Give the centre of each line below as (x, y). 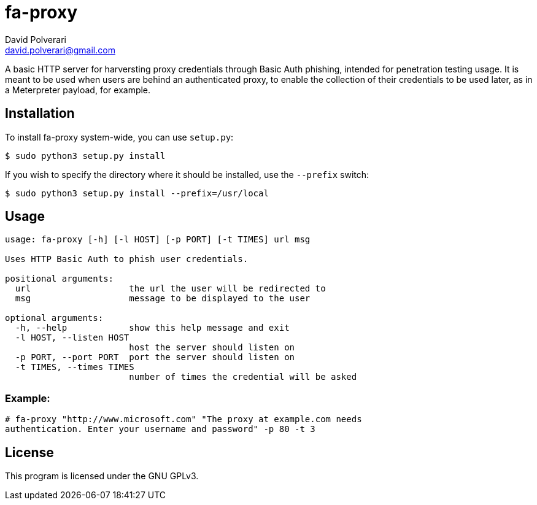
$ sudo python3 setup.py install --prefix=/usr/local (137, 193)
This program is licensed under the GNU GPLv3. (102, 476)
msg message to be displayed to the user (163, 299)
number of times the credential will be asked (243, 377)
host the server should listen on (212, 348)
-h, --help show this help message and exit (152, 328)
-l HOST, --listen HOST (72, 338)
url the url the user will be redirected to (170, 289)
